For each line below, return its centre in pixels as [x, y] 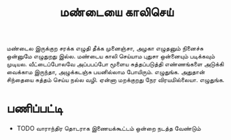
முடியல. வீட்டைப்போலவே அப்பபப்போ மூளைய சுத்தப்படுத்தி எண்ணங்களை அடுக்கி [115, 64]
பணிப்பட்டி [35, 108]
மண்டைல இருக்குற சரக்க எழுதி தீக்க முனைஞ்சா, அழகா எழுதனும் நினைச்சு [105, 48]
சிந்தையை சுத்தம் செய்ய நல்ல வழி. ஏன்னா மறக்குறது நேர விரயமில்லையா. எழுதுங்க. [115, 80]
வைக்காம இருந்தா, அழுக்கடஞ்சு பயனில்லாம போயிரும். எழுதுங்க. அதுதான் [106, 72]
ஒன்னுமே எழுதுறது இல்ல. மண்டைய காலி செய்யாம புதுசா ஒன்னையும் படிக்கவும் [111, 56]
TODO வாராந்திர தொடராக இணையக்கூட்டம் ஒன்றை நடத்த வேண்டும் [109, 128]
